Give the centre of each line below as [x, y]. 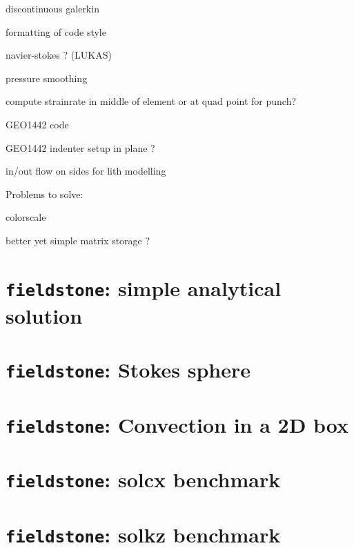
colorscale [26, 217]
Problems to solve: [45, 194]
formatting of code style [56, 31]
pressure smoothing [47, 78]
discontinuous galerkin [52, 8]
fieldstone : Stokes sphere [128, 370]
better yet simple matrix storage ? [78, 240]
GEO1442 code [37, 124]
